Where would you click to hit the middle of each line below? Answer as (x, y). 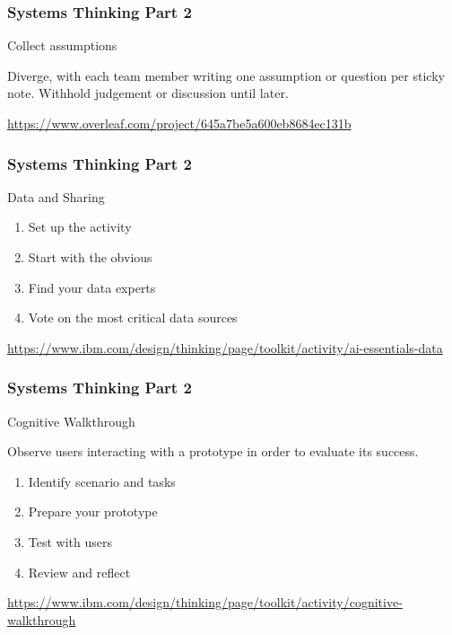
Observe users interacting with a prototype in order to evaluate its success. (213, 451)
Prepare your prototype (93, 512)
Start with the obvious (90, 257)
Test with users (70, 541)
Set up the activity (80, 227)
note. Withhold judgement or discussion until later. (148, 93)
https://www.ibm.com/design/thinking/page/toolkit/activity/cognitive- (205, 602)
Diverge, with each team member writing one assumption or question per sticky (226, 75)
